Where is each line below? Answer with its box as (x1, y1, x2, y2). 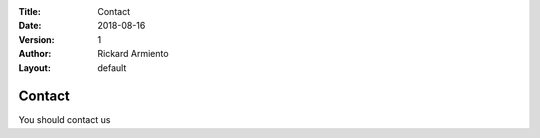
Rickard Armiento (97, 48, 169, 60)
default (97, 61, 127, 74)
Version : (18, 33, 55, 45)
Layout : (18, 61, 52, 74)
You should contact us (18, 114, 111, 126)
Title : (18, 6, 42, 17)
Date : (18, 20, 42, 32)
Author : (18, 48, 52, 60)
